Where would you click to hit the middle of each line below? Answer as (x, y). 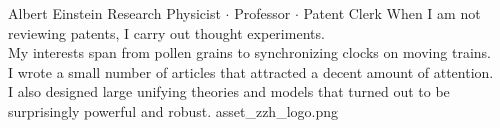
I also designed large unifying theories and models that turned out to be (229, 91)
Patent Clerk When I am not (392, 13)
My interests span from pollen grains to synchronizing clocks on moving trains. (249, 52)
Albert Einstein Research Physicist (114, 13)
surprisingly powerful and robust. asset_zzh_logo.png (173, 110)
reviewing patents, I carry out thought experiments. (166, 32)
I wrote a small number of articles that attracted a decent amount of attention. (251, 71)
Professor (262, 13)
